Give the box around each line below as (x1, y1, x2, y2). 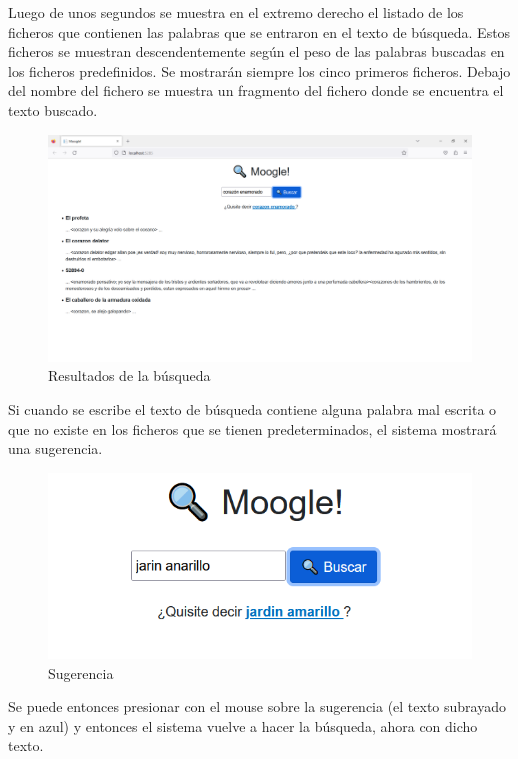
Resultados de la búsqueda (48, 365, 211, 386)
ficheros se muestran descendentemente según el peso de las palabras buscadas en (8, 41, 505, 62)
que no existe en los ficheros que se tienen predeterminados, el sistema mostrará (8, 418, 497, 439)
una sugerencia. (8, 438, 103, 459)
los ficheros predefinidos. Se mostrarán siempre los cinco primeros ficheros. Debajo (8, 60, 511, 81)
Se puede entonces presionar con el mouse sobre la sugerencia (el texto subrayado (8, 696, 506, 717)
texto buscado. (8, 99, 98, 120)
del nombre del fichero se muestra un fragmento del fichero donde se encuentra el (8, 80, 504, 101)
